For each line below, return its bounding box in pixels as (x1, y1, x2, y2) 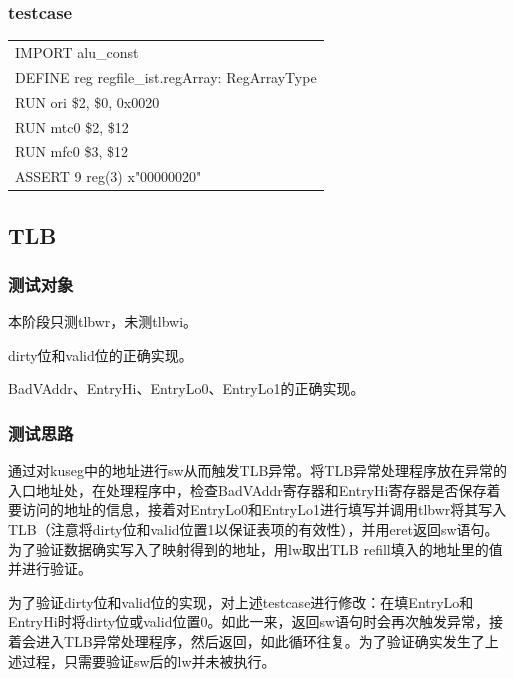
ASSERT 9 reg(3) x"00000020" (15, 166, 202, 187)
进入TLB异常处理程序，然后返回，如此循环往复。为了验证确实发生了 (35, 631, 485, 652)
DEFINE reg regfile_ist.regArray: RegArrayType (15, 66, 317, 87)
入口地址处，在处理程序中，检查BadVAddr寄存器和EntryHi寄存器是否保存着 (8, 479, 501, 500)
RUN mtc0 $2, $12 (15, 116, 129, 137)
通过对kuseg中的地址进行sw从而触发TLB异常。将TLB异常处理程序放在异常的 (8, 460, 508, 481)
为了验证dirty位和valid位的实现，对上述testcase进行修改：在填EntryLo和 (8, 591, 474, 612)
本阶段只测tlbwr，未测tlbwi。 (8, 311, 198, 332)
